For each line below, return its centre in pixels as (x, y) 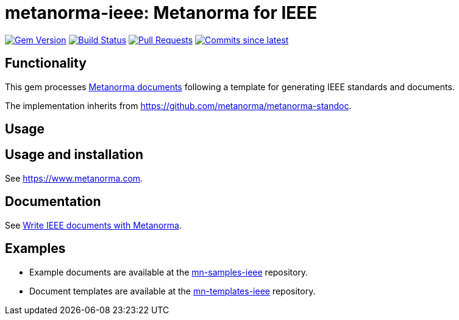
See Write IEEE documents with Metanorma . (93, 225)
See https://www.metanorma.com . (74, 178)
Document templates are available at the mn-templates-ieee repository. (173, 291)
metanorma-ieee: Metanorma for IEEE (161, 13)
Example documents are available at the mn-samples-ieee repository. (169, 272)
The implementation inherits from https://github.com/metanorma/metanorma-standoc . (178, 105)
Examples (35, 249)
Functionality (46, 63)
